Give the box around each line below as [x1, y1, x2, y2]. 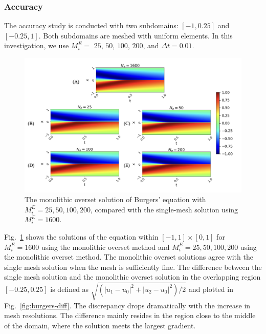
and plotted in [188, 283, 233, 294]
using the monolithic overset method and [41, 241, 170, 252]
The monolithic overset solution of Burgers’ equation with [25, 194, 206, 205]
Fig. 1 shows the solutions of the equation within [4, 231, 159, 242]
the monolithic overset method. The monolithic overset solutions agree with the [4, 251, 253, 262]
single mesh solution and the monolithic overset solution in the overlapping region [4, 271, 261, 282]
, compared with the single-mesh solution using [90, 204, 238, 214]
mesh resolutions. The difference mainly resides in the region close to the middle [4, 310, 256, 321]
